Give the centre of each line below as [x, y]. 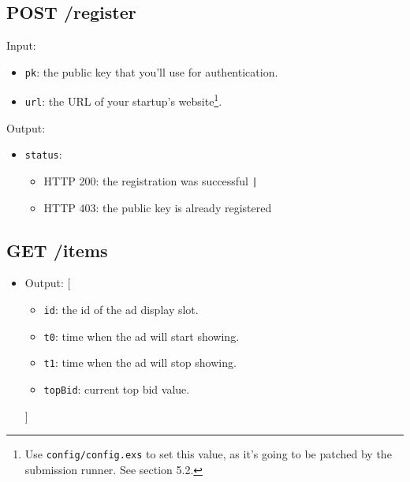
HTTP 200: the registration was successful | [151, 181]
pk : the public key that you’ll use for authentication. [151, 71]
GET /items [57, 250]
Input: [21, 45]
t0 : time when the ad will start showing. [142, 336]
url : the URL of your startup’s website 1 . [123, 100]
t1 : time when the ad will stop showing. [140, 362]
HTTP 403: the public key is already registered [158, 207]
